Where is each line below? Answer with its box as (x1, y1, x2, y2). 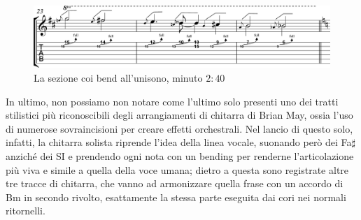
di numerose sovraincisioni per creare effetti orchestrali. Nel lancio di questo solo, (6, 121, 353, 135)
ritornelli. (6, 203, 45, 218)
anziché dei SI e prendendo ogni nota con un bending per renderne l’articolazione (6, 149, 354, 163)
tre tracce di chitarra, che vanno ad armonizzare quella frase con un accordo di (6, 176, 344, 191)
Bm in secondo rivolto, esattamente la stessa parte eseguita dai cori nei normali (6, 189, 346, 204)
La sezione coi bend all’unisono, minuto (34, 71, 203, 85)
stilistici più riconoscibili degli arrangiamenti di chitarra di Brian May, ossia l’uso (6, 108, 353, 122)
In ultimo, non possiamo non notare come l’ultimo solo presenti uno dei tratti (6, 94, 339, 108)
